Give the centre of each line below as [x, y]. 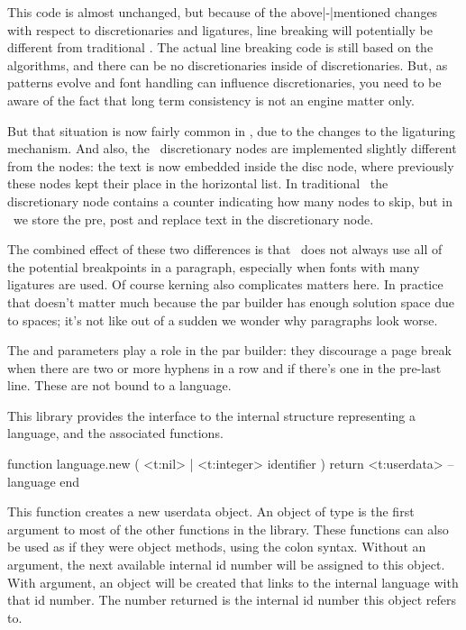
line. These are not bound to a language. [119, 385]
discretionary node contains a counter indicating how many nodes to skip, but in [230, 201]
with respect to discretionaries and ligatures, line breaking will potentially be [220, 29]
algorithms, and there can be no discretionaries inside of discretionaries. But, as [228, 64]
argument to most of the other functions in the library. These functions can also [228, 529]
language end [44, 481]
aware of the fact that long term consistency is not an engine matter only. [211, 100]
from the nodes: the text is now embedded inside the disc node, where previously [231, 165]
